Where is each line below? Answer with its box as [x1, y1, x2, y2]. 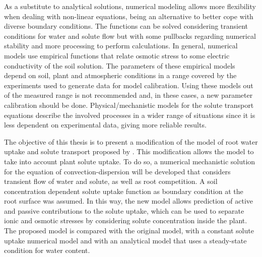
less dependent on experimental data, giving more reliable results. [4, 119, 207, 130]
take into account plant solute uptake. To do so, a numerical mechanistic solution [4, 156, 255, 166]
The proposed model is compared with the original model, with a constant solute [4, 225, 254, 236]
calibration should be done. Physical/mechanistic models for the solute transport [4, 99, 254, 110]
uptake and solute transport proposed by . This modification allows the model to [4, 146, 254, 157]
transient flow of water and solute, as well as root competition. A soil [4, 176, 218, 186]
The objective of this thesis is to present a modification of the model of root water [4, 136, 258, 147]
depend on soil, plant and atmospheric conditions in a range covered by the [4, 70, 237, 81]
